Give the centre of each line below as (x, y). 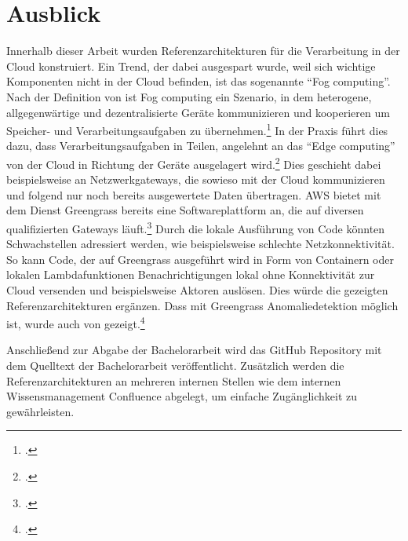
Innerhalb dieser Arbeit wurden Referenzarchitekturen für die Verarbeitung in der (203, 51)
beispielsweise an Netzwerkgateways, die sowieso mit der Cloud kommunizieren (196, 179)
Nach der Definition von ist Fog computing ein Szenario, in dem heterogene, (189, 96)
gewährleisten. (40, 411)
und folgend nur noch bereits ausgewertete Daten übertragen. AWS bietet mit (194, 194)
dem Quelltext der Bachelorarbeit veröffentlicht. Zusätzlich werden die (175, 366)
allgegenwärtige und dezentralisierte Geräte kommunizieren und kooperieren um (198, 112)
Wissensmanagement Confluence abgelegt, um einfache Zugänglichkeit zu (182, 396)
